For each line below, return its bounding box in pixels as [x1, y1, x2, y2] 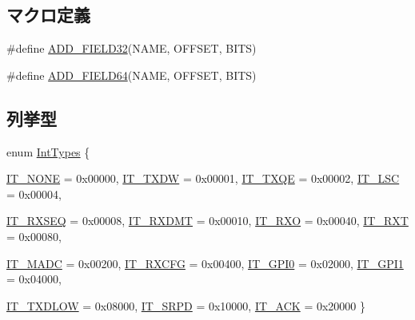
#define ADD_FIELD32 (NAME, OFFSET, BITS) [6, 40, 257, 57]
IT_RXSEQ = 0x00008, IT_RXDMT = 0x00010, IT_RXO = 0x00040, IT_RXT [6, 212, 409, 229]
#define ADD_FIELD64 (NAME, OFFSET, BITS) [6, 66, 257, 83]
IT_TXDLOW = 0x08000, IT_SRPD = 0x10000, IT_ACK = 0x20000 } [6, 297, 365, 314]
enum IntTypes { [6, 143, 90, 160]
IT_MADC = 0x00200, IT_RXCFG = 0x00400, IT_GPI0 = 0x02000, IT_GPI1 [6, 255, 404, 271]
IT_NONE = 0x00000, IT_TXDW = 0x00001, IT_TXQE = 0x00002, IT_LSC [6, 170, 400, 187]
